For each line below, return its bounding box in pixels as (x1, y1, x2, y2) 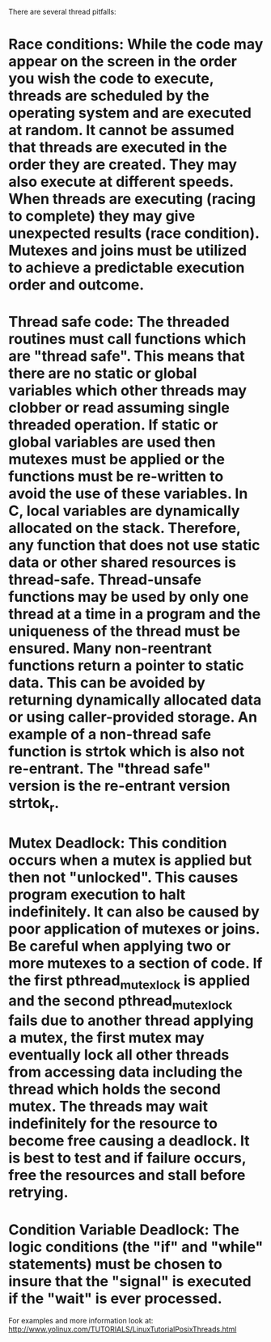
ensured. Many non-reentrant (8, 639, 213, 658)
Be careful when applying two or (8, 938, 231, 955)
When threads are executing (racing (8, 190, 256, 209)
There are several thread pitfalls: (8, 7, 116, 16)
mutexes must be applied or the (8, 451, 225, 468)
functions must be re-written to (8, 468, 224, 486)
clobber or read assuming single (8, 399, 231, 417)
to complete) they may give (8, 207, 196, 226)
